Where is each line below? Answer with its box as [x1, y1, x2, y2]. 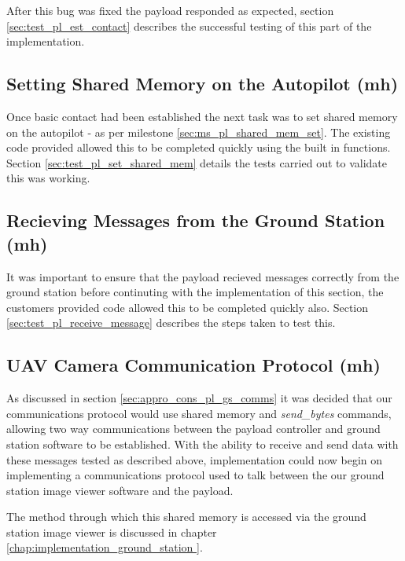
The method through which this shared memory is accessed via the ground [6, 508, 366, 525]
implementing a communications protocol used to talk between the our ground [6, 467, 385, 483]
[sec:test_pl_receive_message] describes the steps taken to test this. [6, 314, 336, 331]
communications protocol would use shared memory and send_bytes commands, [6, 405, 392, 421]
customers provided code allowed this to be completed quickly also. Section [6, 299, 369, 315]
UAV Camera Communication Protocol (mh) [6, 353, 381, 377]
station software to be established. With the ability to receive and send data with [6, 435, 399, 452]
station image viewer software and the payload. [6, 482, 234, 498]
